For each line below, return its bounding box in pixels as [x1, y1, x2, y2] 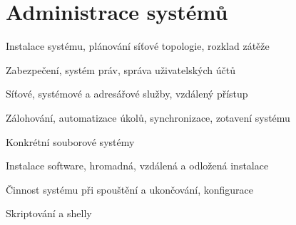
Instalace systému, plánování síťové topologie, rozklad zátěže [6, 38, 270, 53]
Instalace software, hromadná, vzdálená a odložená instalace [6, 158, 269, 173]
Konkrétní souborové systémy [6, 134, 135, 149]
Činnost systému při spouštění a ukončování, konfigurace [6, 182, 253, 197]
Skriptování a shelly [6, 206, 92, 221]
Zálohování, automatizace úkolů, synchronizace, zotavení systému [6, 110, 290, 125]
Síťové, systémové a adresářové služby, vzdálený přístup [6, 86, 248, 101]
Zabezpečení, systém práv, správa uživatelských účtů [6, 62, 235, 77]
